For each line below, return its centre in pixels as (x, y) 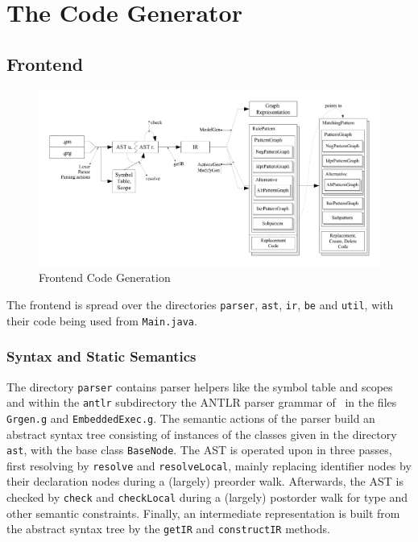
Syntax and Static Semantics (101, 356)
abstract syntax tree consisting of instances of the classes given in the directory (202, 434)
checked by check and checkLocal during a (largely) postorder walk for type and (207, 497)
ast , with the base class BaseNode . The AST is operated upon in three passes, (199, 450)
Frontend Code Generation (105, 277)
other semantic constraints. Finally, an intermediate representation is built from (203, 513)
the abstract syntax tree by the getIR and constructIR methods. (168, 529)
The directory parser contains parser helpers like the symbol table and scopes (200, 386)
